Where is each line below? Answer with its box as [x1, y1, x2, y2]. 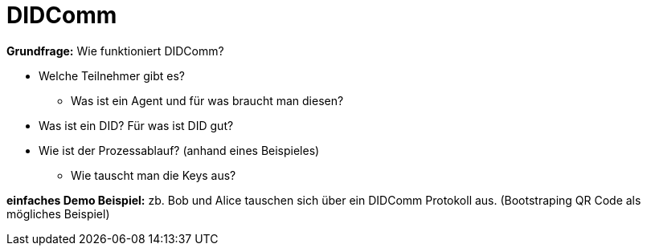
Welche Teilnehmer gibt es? [39, 68, 186, 83]
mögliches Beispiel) [6, 206, 110, 221]
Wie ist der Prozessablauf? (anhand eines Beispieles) [39, 143, 320, 157]
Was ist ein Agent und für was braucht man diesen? [71, 93, 344, 108]
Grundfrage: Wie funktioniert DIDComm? [6, 43, 224, 58]
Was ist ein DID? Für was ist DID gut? [39, 118, 234, 132]
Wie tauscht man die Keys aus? [71, 168, 236, 182]
